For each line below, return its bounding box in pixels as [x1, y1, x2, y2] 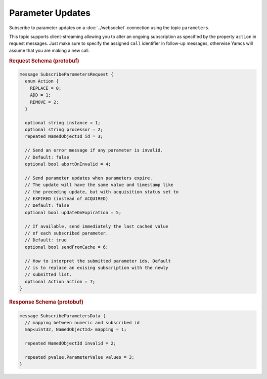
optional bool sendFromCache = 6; [25, 244, 109, 250]
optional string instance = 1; [25, 120, 101, 125]
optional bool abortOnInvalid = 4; [25, 161, 111, 167]
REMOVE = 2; [30, 99, 59, 105]
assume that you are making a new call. [9, 47, 90, 53]
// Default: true [25, 237, 67, 243]
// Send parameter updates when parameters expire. [25, 175, 153, 181]
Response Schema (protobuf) [9, 299, 84, 305]
